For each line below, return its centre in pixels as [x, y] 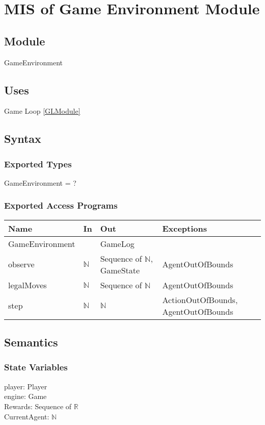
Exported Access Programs [61, 205]
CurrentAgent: [27, 416]
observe [21, 264]
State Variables [36, 367]
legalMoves [28, 285]
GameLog [117, 243]
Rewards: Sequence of [38, 406]
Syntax [23, 139]
